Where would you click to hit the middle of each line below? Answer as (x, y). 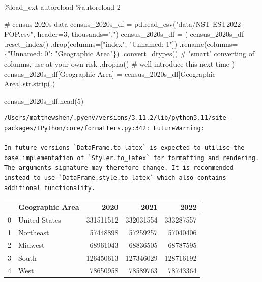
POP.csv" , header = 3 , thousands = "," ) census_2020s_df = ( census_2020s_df (124, 34)
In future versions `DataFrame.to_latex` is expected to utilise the (124, 148)
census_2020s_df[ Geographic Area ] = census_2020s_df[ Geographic (110, 73)
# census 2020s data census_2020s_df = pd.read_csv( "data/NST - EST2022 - (124, 24)
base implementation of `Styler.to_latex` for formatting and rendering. (132, 158)
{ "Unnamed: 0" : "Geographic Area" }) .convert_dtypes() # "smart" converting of (129, 54)
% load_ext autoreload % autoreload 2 (62, 7)
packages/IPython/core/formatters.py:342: (77, 128)
